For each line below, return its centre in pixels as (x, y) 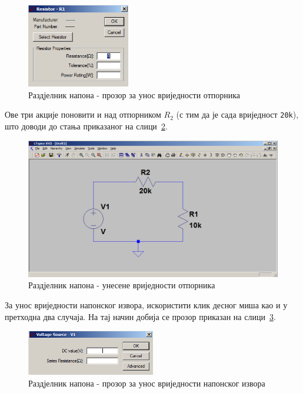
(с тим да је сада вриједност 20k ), (237, 114)
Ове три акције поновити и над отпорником (83, 114)
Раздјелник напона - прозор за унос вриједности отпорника (134, 94)
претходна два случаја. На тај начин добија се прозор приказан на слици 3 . (140, 316)
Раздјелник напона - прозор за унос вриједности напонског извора (147, 383)
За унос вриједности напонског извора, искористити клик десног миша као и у (146, 305)
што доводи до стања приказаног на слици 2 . (86, 126)
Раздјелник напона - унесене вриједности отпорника (122, 285)
